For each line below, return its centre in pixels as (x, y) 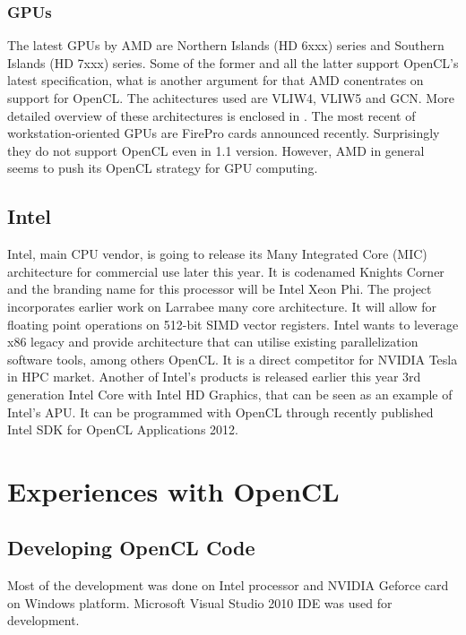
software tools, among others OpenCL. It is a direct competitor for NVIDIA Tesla (233, 359)
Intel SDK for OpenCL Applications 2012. (123, 429)
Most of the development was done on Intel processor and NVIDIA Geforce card (228, 585)
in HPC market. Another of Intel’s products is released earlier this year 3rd (214, 377)
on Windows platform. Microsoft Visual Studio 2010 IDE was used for (200, 602)
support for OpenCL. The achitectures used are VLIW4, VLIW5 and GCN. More (231, 98)
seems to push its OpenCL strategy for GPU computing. (163, 168)
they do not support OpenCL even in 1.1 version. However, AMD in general (216, 150)
